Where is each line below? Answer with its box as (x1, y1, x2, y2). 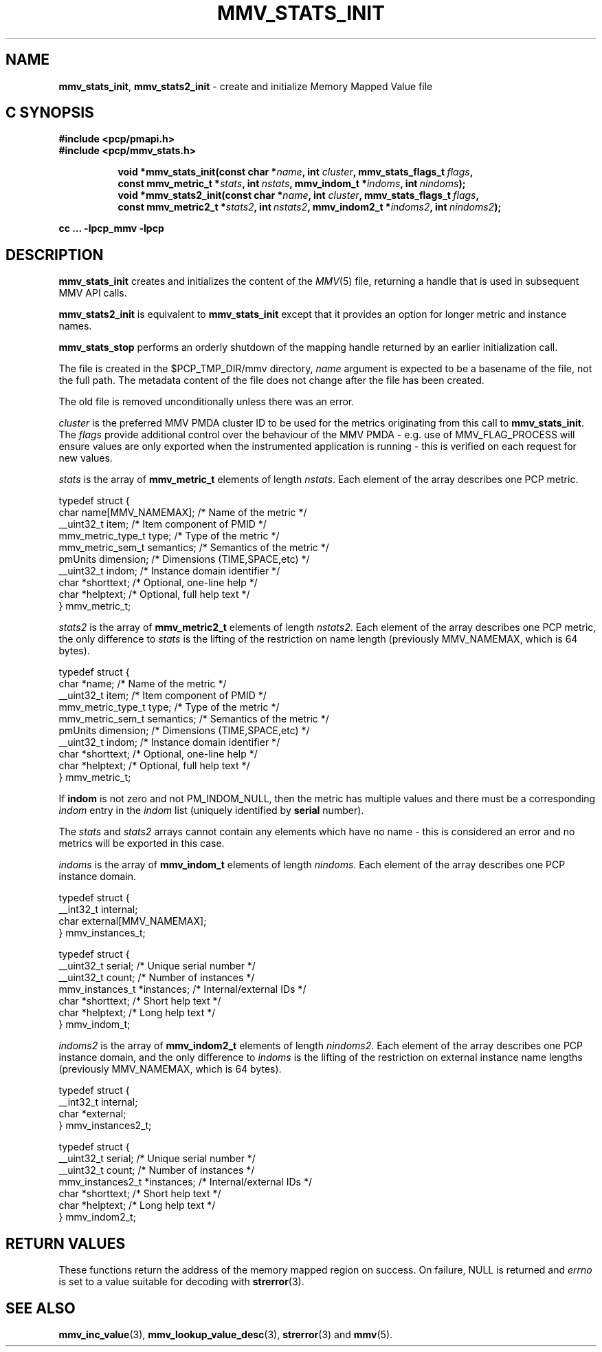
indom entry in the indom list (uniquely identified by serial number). (58, 804, 364, 817)
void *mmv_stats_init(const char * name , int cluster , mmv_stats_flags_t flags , (118, 166, 473, 178)
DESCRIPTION (5, 246, 104, 264)
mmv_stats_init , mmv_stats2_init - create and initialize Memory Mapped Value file (58, 80, 433, 92)
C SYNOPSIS (5, 104, 94, 122)
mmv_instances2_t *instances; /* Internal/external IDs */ (58, 1176, 312, 1188)
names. (58, 320, 92, 332)
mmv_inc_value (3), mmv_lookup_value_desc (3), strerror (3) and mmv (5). (58, 1328, 393, 1340)
